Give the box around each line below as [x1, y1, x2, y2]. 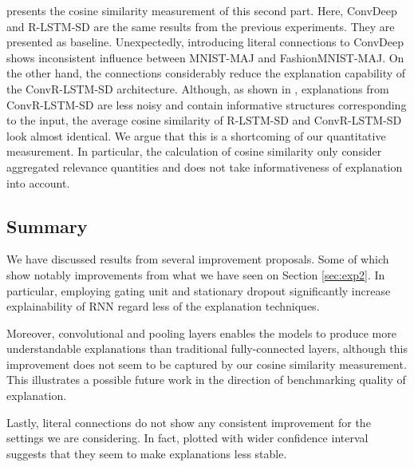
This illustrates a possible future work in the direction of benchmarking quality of [6, 371, 406, 388]
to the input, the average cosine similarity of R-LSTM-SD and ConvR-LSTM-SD [6, 112, 402, 129]
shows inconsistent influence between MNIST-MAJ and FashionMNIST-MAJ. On [6, 49, 404, 65]
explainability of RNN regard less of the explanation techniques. [6, 298, 320, 315]
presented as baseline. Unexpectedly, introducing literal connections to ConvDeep [6, 34, 404, 50]
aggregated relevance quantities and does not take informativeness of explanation [6, 158, 403, 175]
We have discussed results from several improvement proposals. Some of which [6, 251, 389, 267]
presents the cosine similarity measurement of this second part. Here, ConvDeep [6, 2, 397, 18]
